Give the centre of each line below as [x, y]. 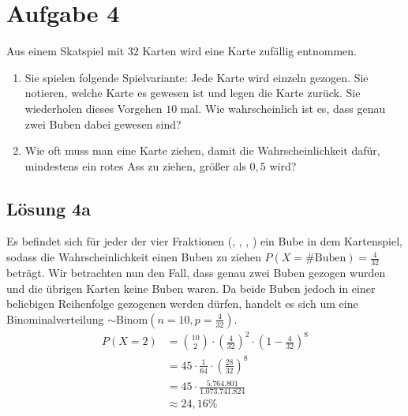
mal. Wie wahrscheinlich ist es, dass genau [283, 108]
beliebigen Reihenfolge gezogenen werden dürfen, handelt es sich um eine [182, 304]
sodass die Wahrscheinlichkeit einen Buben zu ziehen [134, 257]
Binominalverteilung [55, 319]
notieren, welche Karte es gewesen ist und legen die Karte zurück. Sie [193, 93]
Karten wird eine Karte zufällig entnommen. [249, 51]
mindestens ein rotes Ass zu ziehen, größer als [135, 165]
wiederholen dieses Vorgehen [94, 108]
